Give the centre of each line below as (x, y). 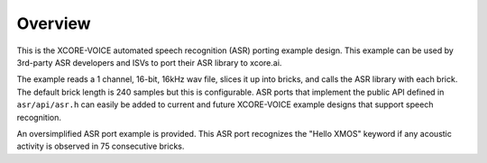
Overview (54, 23)
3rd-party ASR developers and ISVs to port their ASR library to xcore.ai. (149, 62)
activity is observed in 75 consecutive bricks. (101, 146)
